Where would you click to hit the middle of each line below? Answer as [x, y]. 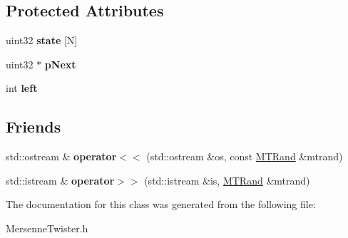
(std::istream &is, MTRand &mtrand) [227, 180]
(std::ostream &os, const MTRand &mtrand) [245, 156]
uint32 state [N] [42, 40]
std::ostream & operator [61, 156]
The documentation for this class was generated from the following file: [161, 204]
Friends [34, 126]
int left [22, 88]
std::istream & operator [60, 180]
